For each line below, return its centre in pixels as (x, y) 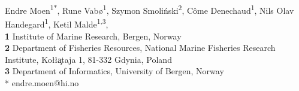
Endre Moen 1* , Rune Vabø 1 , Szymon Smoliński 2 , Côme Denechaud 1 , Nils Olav (149, 9)
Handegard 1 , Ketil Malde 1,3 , (57, 23)
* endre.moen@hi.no (42, 82)
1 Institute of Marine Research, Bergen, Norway (93, 36)
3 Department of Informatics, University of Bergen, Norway (114, 71)
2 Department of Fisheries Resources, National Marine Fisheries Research (140, 48)
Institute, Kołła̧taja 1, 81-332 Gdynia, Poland (88, 59)
